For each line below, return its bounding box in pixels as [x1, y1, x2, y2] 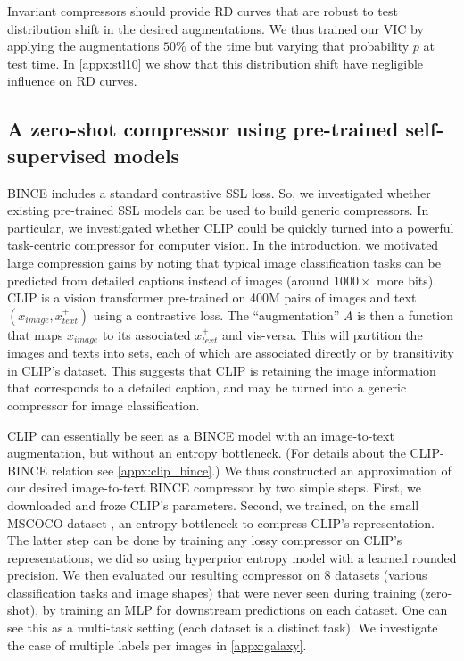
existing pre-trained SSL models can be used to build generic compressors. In [7, 201, 429, 219]
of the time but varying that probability [190, 37, 410, 55]
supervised [7, 141, 107, 169]
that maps [7, 325, 63, 343]
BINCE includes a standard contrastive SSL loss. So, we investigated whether [7, 183, 431, 202]
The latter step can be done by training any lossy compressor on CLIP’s [7, 531, 402, 549]
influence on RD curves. [7, 71, 137, 90]
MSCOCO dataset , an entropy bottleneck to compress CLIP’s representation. [7, 513, 435, 532]
